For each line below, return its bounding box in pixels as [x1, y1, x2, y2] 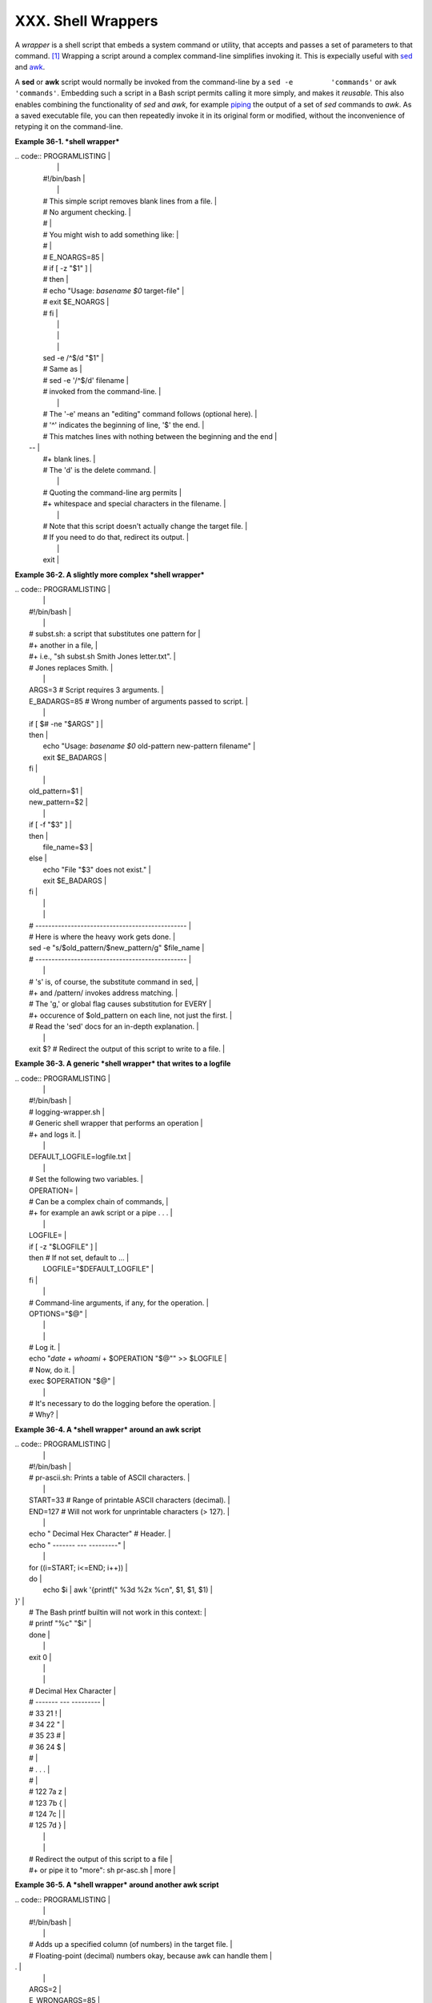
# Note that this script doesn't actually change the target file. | [42, 521, 248, 530]
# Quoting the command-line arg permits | [42, 487, 182, 497]
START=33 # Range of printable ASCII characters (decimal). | [29, 1495, 230, 1505]
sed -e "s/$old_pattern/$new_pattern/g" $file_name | [29, 943, 205, 953]
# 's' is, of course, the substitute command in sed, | [29, 977, 199, 986]
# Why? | [29, 1410, 59, 1420]
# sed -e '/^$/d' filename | [42, 375, 130, 385]
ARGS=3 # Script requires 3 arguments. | [29, 685, 164, 695]
